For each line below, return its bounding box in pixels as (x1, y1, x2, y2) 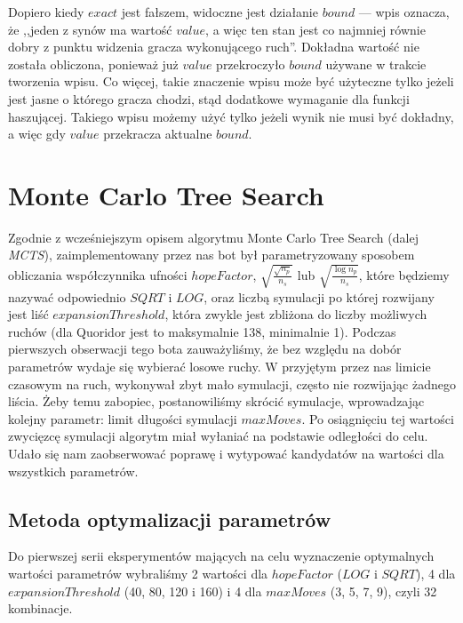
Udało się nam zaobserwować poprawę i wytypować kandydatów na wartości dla (8, 443, 444, 462)
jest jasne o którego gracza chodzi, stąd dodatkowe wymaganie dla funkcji (8, 89, 410, 108)
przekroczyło (216, 54, 285, 73)
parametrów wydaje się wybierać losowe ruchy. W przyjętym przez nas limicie (8, 357, 431, 375)
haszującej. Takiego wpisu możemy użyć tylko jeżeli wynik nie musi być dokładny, (8, 107, 454, 125)
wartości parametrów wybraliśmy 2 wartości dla (8, 563, 268, 582)
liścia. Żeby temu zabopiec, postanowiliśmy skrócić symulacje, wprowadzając (8, 392, 425, 411)
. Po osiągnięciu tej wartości (301, 409, 454, 427)
